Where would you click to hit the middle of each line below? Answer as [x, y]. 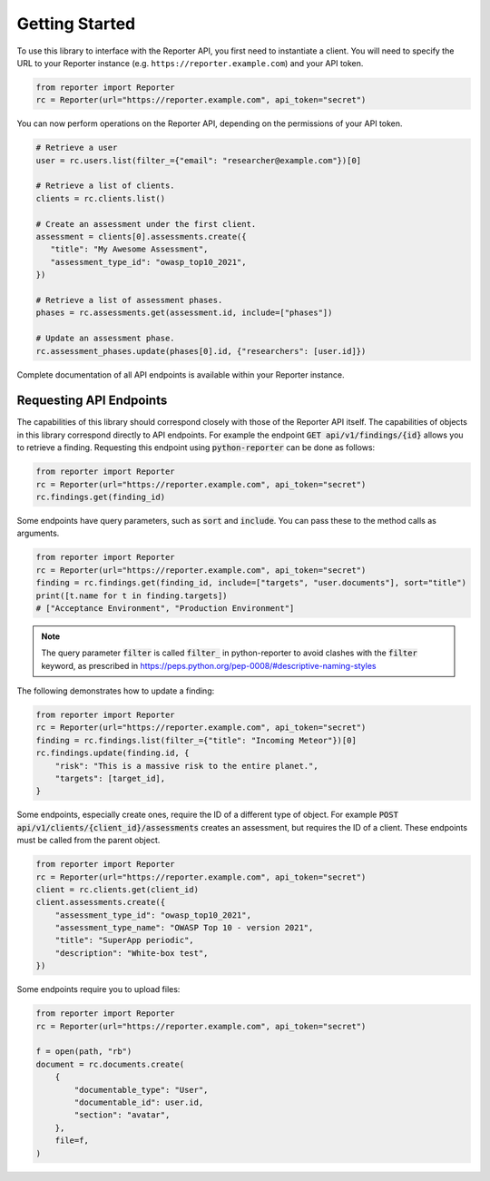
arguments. [38, 533]
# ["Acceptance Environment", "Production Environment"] [165, 608]
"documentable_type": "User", [141, 1090]
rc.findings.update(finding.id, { [113, 753]
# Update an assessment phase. [106, 339]
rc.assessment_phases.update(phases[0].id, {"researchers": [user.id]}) [201, 351]
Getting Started [76, 24]
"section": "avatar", [122, 1115]
